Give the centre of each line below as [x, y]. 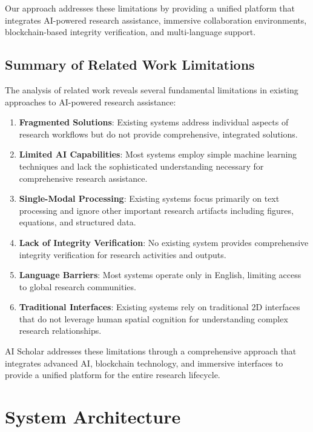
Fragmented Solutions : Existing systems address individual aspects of [154, 122]
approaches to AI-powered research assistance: [91, 101]
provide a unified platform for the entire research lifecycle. [113, 375]
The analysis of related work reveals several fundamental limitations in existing [152, 89]
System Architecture [93, 417]
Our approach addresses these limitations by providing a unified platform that [150, 8]
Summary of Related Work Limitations [130, 65]
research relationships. [60, 331]
